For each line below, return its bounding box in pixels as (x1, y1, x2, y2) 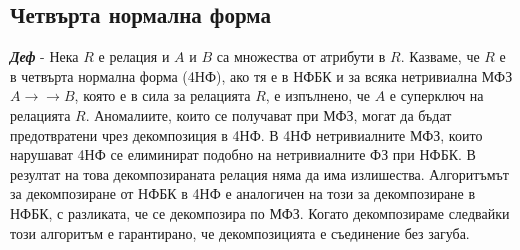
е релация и (98, 46, 170, 67)
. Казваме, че (400, 46, 480, 67)
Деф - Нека (10, 46, 79, 67)
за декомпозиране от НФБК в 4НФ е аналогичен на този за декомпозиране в (10, 183, 476, 204)
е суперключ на (389, 85, 484, 106)
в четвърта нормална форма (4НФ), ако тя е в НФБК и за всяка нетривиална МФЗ (10, 65, 513, 86)
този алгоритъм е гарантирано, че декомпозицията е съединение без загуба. (10, 222, 470, 243)
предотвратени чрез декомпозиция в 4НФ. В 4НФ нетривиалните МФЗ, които (10, 124, 483, 145)
